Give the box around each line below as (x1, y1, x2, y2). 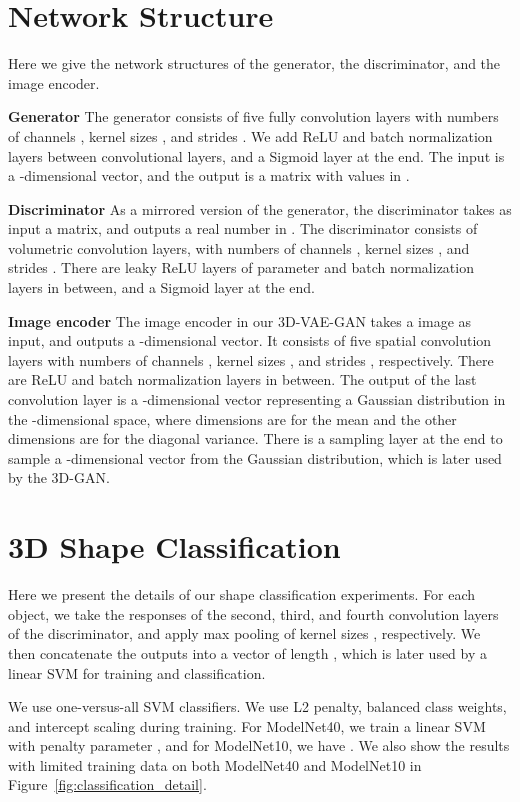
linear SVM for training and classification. (8, 662, 266, 683)
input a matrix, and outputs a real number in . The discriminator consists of (8, 218, 478, 239)
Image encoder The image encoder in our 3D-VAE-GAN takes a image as (8, 310, 472, 331)
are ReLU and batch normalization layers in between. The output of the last (8, 369, 477, 390)
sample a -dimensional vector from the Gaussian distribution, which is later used (8, 447, 502, 468)
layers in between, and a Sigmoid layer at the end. (8, 277, 315, 298)
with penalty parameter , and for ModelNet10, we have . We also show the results (8, 735, 510, 756)
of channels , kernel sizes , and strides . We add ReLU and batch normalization (8, 125, 493, 146)
